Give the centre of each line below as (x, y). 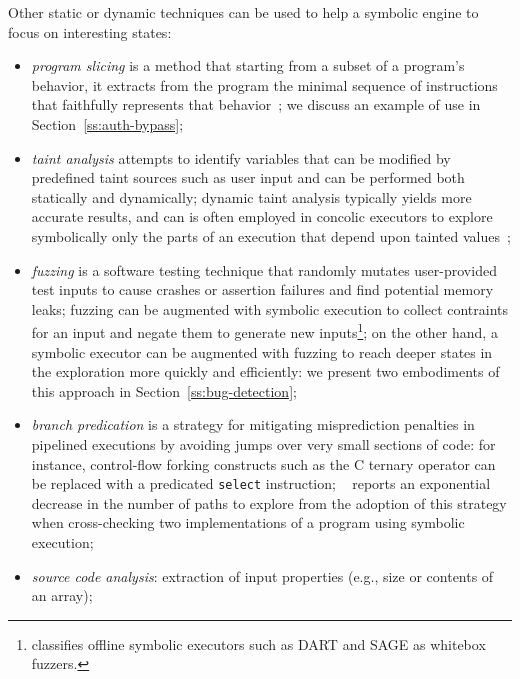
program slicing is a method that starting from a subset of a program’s (248, 65)
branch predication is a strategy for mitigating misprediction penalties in (253, 424)
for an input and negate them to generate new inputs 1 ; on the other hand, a (264, 330)
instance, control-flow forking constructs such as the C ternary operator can (263, 463)
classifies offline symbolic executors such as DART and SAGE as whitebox (258, 643)
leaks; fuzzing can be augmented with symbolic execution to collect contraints (270, 308)
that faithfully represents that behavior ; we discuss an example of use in (256, 104)
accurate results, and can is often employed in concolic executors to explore (262, 216)
